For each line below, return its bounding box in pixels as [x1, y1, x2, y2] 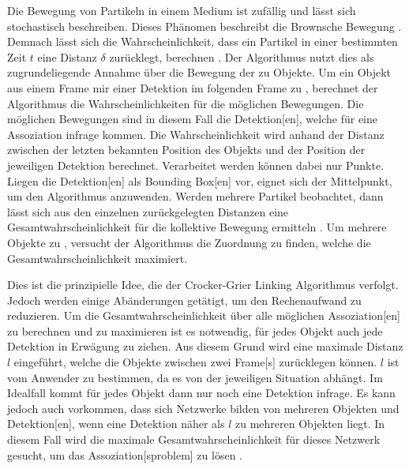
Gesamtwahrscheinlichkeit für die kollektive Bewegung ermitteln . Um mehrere [7, 219, 387, 235]
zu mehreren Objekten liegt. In [235, 415, 385, 432]
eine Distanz [37, 48, 97, 65]
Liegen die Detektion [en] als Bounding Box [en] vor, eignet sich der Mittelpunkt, [7, 172, 392, 189]
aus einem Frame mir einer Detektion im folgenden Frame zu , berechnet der [7, 79, 378, 96]
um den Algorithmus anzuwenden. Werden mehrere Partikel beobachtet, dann [7, 188, 384, 204]
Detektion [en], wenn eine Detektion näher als [7, 415, 225, 432]
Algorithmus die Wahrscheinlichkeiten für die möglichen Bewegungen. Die [7, 95, 364, 111]
